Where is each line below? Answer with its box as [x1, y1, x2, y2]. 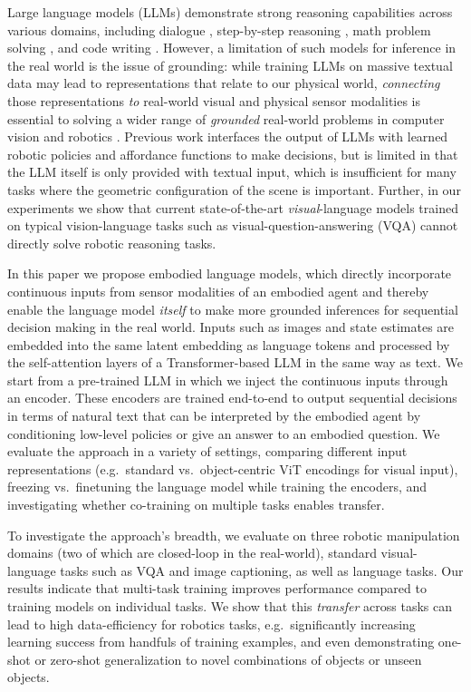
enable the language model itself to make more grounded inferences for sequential [7, 299, 458, 318]
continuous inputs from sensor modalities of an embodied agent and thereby [7, 281, 429, 300]
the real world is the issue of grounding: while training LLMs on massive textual [7, 55, 453, 74]
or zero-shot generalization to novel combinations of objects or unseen [34, 649, 422, 668]
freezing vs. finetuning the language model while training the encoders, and [7, 477, 428, 496]
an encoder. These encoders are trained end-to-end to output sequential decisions [7, 388, 457, 407]
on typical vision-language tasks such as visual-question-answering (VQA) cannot [7, 216, 458, 235]
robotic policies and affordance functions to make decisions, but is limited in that [7, 144, 458, 163]
